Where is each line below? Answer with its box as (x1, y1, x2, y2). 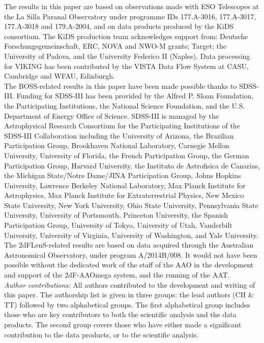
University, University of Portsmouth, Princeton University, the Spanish (4, 210, 228, 220)
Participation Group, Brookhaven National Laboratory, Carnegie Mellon (4, 140, 229, 151)
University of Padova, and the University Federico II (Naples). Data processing (4, 50, 250, 61)
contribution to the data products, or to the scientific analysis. (4, 329, 199, 339)
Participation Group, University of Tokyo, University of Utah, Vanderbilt (4, 220, 232, 230)
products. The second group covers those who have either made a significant (4, 319, 242, 329)
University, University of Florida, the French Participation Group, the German (4, 150, 249, 160)
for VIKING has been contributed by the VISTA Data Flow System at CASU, (4, 60, 249, 71)
